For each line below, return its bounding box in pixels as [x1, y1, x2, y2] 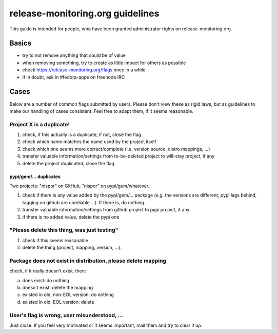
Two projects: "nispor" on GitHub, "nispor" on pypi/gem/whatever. [9, 183, 150, 189]
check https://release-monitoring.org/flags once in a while [22, 67, 146, 73]
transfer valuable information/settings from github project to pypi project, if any [22, 207, 190, 213]
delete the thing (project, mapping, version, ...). [22, 244, 122, 251]
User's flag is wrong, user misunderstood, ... [9, 311, 123, 319]
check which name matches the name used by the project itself [22, 139, 156, 145]
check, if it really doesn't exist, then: [9, 268, 87, 274]
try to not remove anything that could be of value [22, 52, 126, 58]
